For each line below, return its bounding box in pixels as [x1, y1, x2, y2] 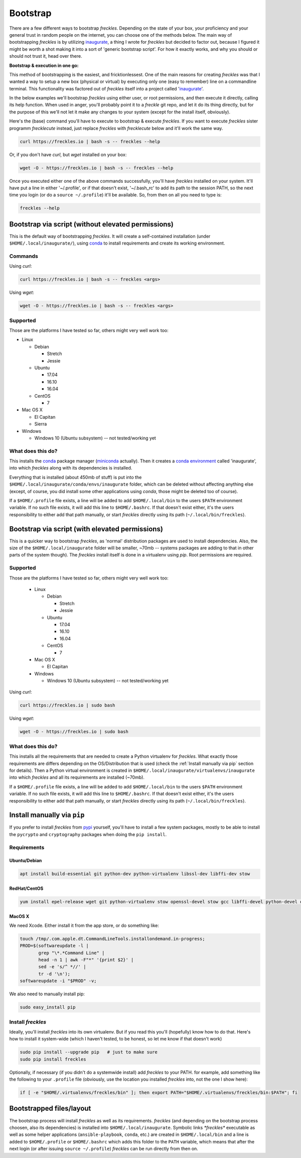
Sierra [34, 421, 47, 427]
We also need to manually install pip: [9, 991, 85, 997]
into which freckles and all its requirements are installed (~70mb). [9, 774, 145, 780]
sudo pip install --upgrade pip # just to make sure [20, 1050, 158, 1055]
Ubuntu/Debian [9, 858, 42, 864]
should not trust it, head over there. [9, 53, 82, 59]
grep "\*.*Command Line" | [38, 950, 105, 956]
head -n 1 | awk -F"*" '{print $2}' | [38, 957, 134, 963]
